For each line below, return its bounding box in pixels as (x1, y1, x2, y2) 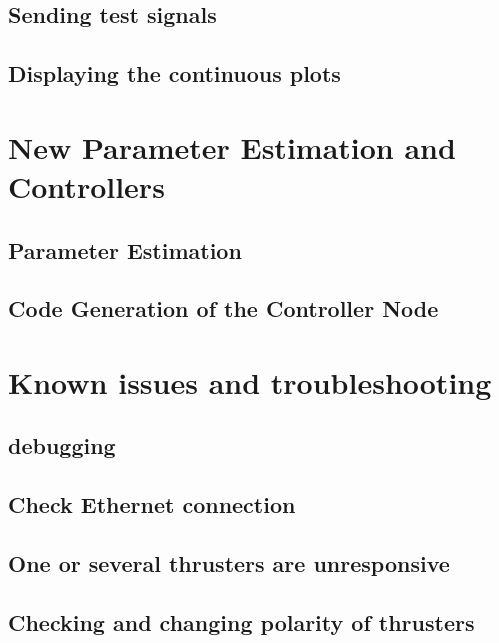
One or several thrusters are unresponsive (8, 548, 450, 579)
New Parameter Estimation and (8, 126, 456, 167)
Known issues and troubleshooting (8, 361, 492, 402)
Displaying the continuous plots (8, 58, 341, 89)
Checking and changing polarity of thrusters (8, 606, 475, 637)
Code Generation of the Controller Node (8, 293, 439, 324)
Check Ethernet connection (8, 489, 296, 520)
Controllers (8, 165, 165, 206)
